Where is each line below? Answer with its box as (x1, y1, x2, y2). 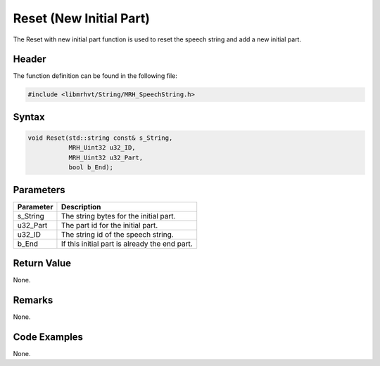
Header (13, 53, 46, 65)
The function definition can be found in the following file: (13, 72, 177, 80)
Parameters (13, 183, 65, 196)
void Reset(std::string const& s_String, (27, 134, 173, 142)
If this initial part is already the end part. (61, 239, 193, 249)
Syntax (13, 111, 45, 123)
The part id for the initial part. (61, 220, 158, 230)
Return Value (13, 257, 72, 270)
